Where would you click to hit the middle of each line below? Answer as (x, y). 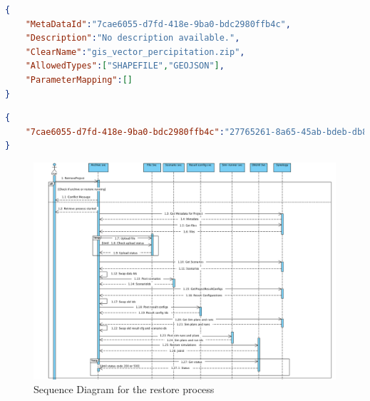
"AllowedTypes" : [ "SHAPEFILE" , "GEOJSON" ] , (125, 66)
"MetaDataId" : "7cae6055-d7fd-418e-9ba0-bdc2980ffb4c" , (158, 24)
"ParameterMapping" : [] (79, 80)
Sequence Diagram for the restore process (124, 389)
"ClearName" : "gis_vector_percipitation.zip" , (135, 52)
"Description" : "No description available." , (133, 38)
